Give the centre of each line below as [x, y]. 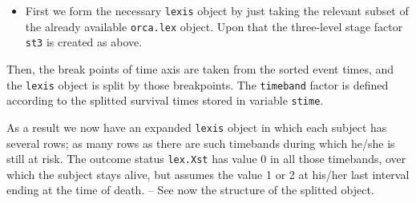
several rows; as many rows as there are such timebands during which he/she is [201, 143]
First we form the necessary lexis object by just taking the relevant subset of [217, 10]
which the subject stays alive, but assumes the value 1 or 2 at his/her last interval [208, 174]
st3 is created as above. [84, 42]
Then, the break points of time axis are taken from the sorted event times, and [200, 68]
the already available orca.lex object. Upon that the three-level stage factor [214, 26]
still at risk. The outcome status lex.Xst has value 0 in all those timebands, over [206, 159]
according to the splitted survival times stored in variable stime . [165, 100]
